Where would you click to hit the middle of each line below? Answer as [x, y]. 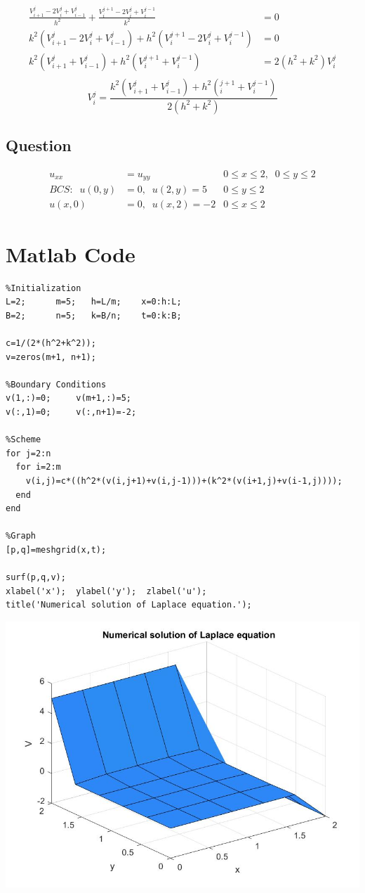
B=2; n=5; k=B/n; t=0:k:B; [94, 315]
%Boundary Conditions [56, 384]
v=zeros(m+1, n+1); [51, 357]
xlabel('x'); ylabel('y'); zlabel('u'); [106, 591]
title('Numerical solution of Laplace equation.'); [129, 605]
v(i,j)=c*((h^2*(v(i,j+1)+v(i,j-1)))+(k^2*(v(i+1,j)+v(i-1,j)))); [184, 481]
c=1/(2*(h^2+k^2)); [51, 343]
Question [39, 145]
